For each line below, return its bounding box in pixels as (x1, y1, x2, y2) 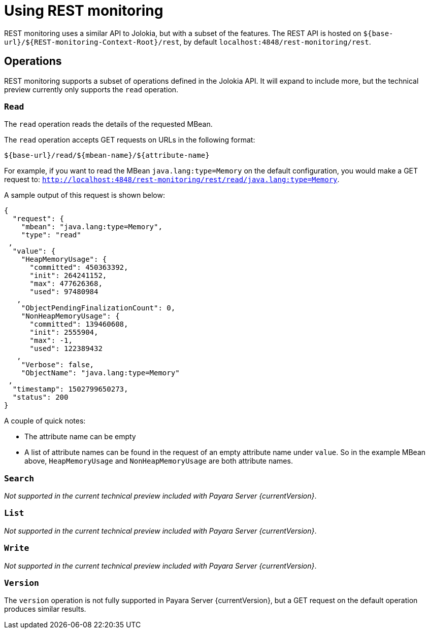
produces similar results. (4, 605, 86, 614)
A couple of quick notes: (4, 416, 86, 426)
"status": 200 (12, 393, 69, 402)
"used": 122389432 (29, 344, 103, 353)
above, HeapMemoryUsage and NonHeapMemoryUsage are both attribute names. (24, 456, 293, 466)
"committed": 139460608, (29, 320, 128, 329)
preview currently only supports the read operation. (4, 85, 179, 94)
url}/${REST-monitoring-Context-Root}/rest (4, 38, 180, 46)
